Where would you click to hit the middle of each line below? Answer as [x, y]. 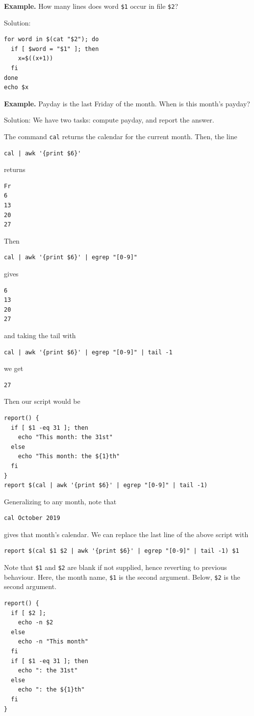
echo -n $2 [36, 623]
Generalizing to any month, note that [60, 501]
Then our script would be [42, 401]
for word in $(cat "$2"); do [51, 39]
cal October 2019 [32, 518]
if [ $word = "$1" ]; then [55, 49]
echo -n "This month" [53, 642]
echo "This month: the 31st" [65, 437]
